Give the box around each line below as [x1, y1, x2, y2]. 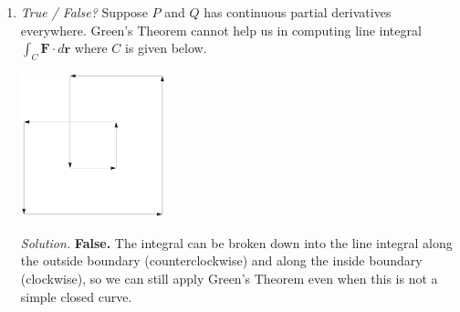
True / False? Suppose [20, 3, 148, 21]
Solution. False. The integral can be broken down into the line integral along [20, 233, 453, 252]
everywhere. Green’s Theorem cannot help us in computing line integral [20, 20, 422, 39]
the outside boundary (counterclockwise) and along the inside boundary [20, 251, 423, 270]
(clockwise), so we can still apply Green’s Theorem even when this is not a [20, 268, 438, 287]
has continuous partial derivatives [204, 3, 392, 21]
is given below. [125, 38, 207, 57]
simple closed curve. [20, 286, 132, 306]
